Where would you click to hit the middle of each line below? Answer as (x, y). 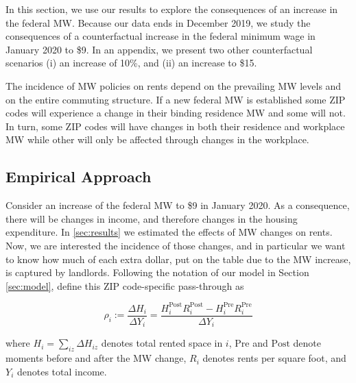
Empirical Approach (79, 176)
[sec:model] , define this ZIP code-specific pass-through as (125, 285)
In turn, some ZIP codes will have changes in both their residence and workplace (175, 126)
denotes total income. (62, 371)
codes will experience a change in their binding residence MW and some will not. (176, 113)
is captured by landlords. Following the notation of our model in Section (157, 272)
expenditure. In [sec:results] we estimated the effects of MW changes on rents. (169, 232)
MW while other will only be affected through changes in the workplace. (157, 139)
